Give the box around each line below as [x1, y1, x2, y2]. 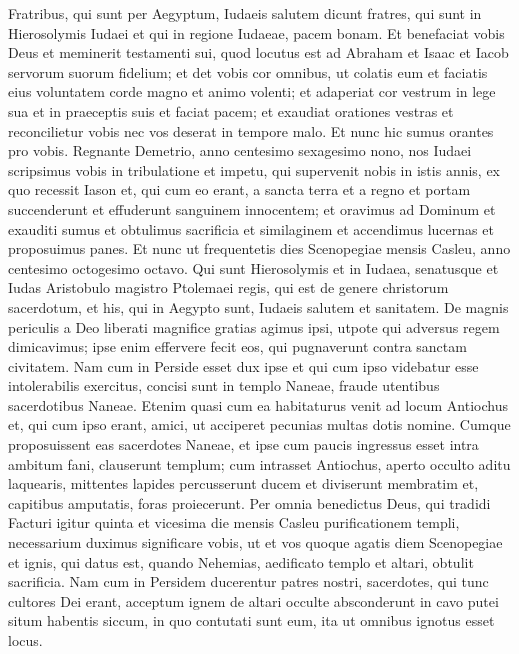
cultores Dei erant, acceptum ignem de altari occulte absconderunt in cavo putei [8, 590, 499, 611]
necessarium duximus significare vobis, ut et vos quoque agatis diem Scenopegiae [8, 532, 503, 553]
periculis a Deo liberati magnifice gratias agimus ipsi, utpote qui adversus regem [8, 316, 500, 337]
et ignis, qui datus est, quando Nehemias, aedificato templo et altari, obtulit [8, 551, 474, 572]
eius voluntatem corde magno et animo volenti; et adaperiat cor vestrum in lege [8, 81, 496, 102]
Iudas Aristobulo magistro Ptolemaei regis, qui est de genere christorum [8, 277, 449, 298]
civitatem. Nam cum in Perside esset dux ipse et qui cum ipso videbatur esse [8, 355, 479, 376]
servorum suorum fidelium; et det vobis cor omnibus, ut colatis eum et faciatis [8, 61, 488, 82]
